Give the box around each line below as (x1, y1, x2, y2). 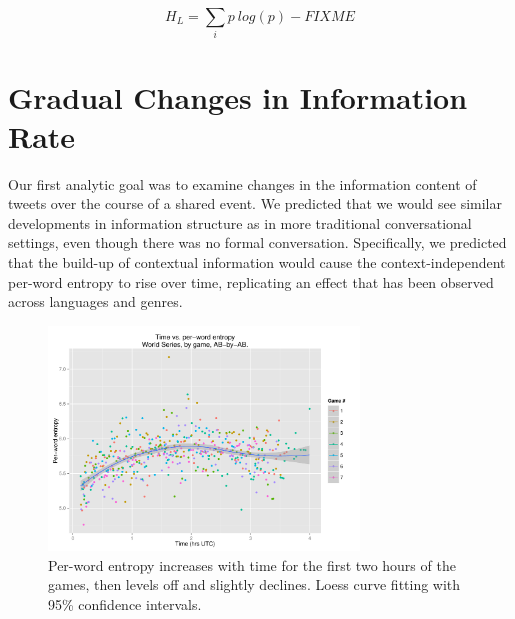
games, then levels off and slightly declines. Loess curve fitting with (48, 574, 461, 595)
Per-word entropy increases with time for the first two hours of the (48, 554, 456, 575)
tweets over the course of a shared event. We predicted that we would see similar (8, 193, 502, 214)
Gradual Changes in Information (8, 76, 468, 117)
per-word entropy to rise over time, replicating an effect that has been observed (8, 271, 494, 292)
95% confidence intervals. (48, 593, 202, 614)
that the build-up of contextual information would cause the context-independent (8, 252, 506, 273)
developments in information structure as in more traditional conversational (8, 212, 472, 233)
